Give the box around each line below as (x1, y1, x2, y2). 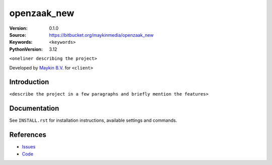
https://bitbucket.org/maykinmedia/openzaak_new (49, 32, 154, 38)
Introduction (9, 78, 49, 87)
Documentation (9, 104, 59, 113)
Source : (9, 32, 27, 38)
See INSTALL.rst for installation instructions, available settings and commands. (9, 117, 177, 123)
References (9, 131, 46, 139)
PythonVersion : (9, 46, 43, 52)
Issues (22, 144, 36, 150)
